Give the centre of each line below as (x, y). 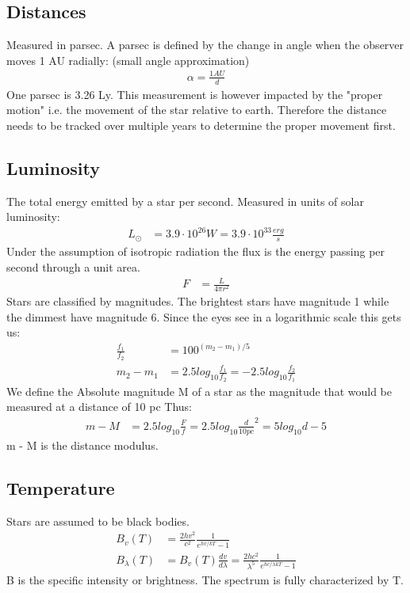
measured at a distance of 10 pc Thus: (99, 407)
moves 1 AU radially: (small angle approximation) (128, 60)
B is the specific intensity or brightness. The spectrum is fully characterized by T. (205, 579)
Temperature (61, 487)
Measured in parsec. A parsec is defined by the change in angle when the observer (205, 45)
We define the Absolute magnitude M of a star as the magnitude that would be (199, 391)
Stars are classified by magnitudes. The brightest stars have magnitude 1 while (198, 301)
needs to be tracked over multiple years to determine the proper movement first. (201, 125)
